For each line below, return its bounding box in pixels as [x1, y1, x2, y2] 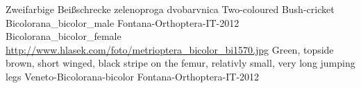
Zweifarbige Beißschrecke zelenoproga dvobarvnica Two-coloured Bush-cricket [6, 2, 335, 16]
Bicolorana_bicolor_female [6, 29, 121, 43]
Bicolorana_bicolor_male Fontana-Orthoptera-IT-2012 [6, 15, 240, 30]
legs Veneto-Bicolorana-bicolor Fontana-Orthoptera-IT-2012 [6, 69, 260, 83]
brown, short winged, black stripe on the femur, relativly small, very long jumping [6, 56, 355, 70]
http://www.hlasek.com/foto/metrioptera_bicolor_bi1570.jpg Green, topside [6, 42, 334, 56]
